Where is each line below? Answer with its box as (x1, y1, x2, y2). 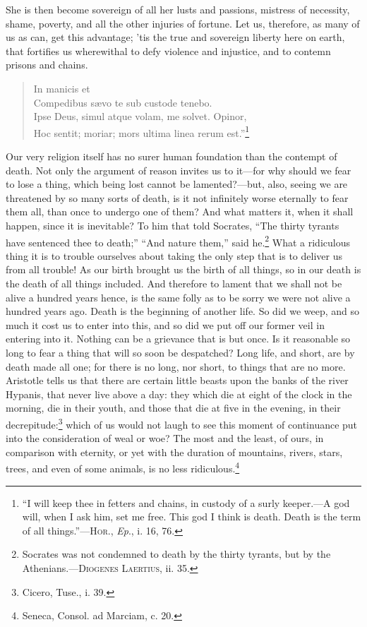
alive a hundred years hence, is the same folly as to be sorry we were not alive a (6, 289, 351, 304)
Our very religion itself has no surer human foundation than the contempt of (6, 149, 337, 163)
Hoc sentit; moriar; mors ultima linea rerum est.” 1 (33, 123, 250, 140)
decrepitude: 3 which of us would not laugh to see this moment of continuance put (6, 414, 358, 431)
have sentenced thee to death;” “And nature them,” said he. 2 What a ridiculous (6, 232, 350, 249)
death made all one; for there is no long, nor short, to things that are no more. (6, 359, 346, 374)
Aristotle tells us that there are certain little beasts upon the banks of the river (6, 373, 349, 388)
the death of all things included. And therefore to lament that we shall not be (6, 276, 342, 290)
